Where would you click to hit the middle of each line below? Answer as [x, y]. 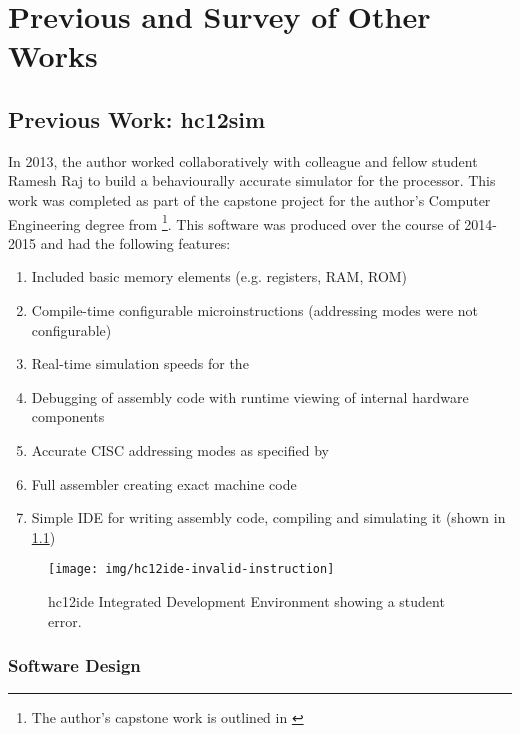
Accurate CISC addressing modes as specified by [180, 449]
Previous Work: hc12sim [137, 118]
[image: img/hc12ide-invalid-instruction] [191, 569]
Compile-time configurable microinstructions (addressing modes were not [255, 309]
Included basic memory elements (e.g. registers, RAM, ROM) [219, 276]
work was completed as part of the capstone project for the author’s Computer [249, 199]
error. [65, 620]
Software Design [74, 665]
